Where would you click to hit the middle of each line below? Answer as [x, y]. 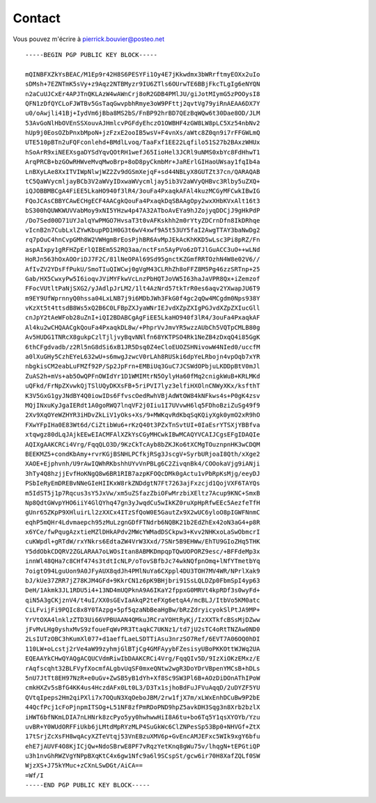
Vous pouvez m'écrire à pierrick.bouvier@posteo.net [89, 39]
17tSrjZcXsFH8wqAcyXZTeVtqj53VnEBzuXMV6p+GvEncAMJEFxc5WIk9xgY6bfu [143, 737]
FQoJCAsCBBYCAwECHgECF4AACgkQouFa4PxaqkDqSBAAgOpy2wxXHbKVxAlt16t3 [143, 201]
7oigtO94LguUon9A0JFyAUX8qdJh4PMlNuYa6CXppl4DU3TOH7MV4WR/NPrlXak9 [143, 571]
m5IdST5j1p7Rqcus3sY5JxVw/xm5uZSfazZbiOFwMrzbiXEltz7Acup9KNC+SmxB [143, 493]
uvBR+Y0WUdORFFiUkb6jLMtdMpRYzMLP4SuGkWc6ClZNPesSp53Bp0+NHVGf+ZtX [143, 726]
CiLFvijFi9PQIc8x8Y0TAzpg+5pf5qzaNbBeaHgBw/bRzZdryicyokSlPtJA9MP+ [143, 610]
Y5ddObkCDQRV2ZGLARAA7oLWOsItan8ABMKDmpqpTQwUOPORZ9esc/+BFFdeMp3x [143, 551]
